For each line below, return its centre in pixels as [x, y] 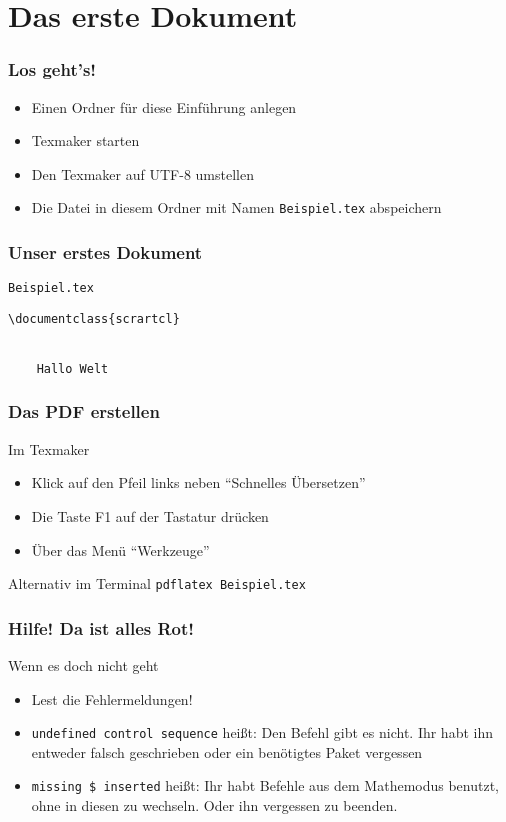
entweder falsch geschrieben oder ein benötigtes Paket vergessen [227, 751]
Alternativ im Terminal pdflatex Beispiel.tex [157, 583]
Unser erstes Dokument [105, 251]
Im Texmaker [49, 448]
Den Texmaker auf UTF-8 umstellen [142, 173]
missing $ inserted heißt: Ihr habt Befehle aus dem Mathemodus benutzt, [265, 785]
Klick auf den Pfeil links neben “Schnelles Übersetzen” [198, 482]
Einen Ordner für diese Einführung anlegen [164, 106]
